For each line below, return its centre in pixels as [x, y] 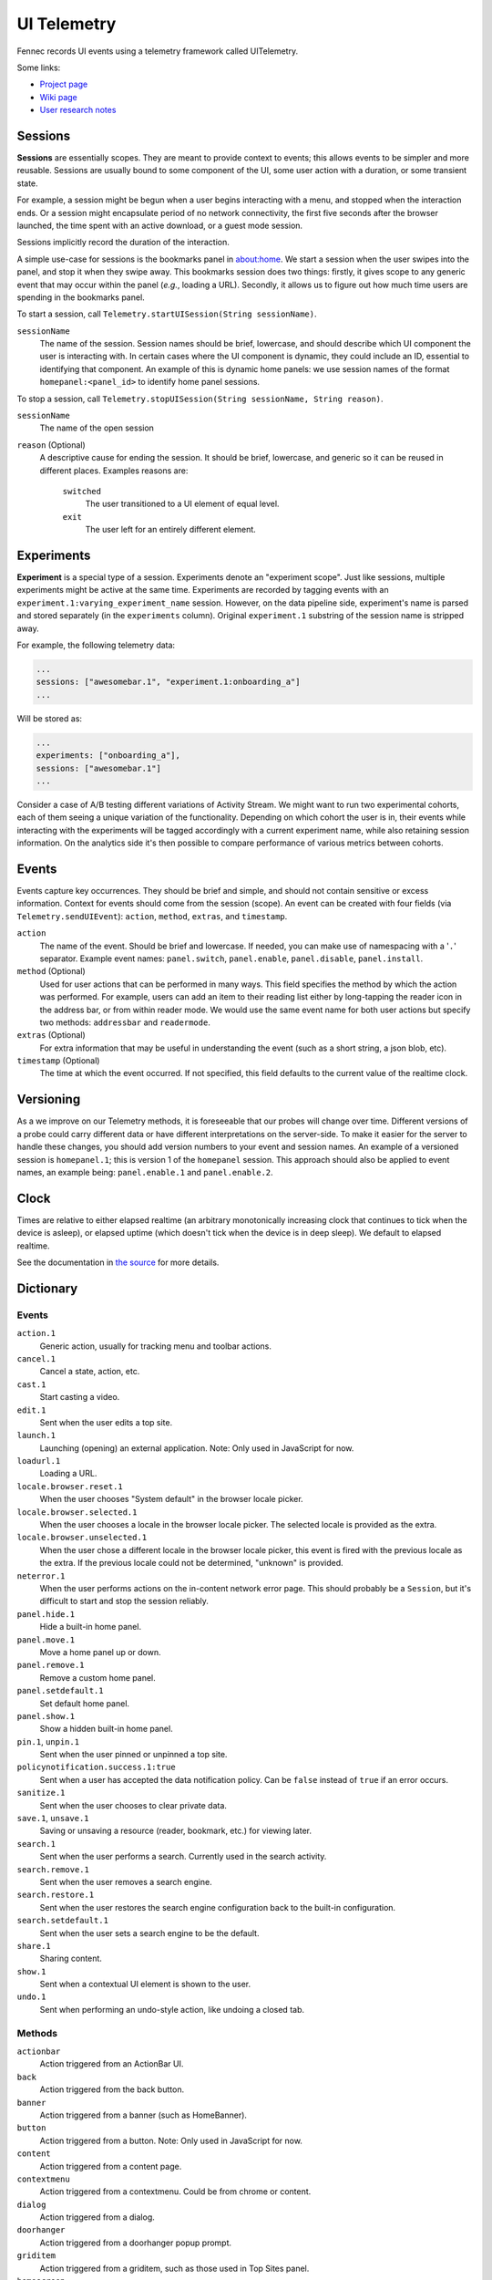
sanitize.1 [41, 1793]
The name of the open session [97, 428]
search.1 [36, 1844]
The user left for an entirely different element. [171, 530]
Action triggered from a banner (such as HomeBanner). [143, 2115]
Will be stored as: [49, 718]
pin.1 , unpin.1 [48, 1741]
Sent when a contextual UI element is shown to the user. [145, 1985]
